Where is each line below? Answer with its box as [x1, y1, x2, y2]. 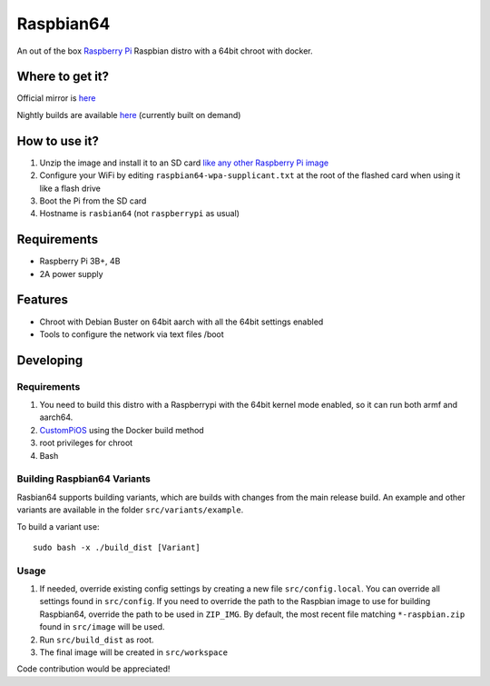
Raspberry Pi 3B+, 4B [39, 255, 121, 267]
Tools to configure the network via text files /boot [39, 328, 224, 340]
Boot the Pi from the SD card [39, 195, 147, 206]
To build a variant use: [16, 521, 100, 532]
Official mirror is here [16, 93, 96, 104]
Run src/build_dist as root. [39, 634, 154, 645]
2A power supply [39, 268, 103, 279]
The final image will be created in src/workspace [39, 647, 229, 658]
